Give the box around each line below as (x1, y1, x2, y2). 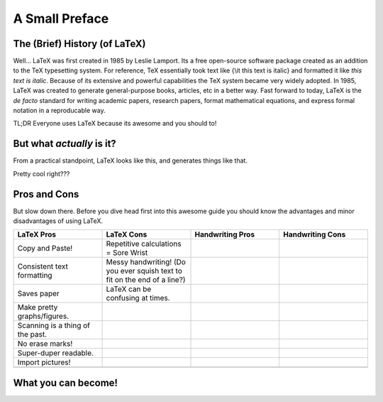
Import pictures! (17, 357, 71, 367)
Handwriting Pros (194, 229, 255, 239)
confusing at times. (106, 293, 170, 303)
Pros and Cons (13, 188, 79, 200)
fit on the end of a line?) (106, 275, 186, 285)
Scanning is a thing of (17, 320, 90, 330)
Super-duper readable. (17, 348, 94, 358)
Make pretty (17, 303, 58, 313)
